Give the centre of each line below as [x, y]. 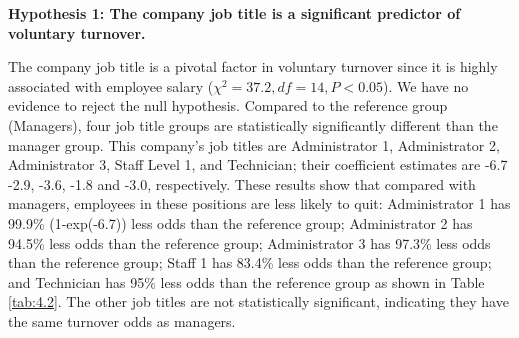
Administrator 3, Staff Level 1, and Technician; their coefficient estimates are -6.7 [258, 164]
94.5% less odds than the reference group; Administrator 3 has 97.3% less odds [249, 242]
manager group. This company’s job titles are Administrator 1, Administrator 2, [254, 144]
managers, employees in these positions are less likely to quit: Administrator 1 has [259, 203]
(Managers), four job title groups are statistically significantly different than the [253, 124]
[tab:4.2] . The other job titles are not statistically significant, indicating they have [258, 301]
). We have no [426, 85]
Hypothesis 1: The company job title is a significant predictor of [234, 13]
